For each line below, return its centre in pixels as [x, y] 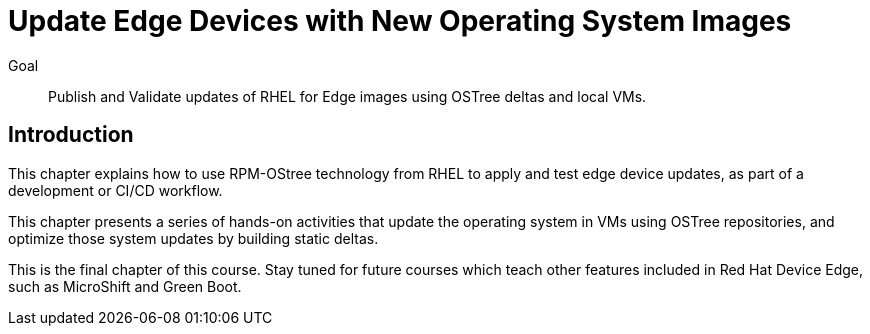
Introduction [71, 135]
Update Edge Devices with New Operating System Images [400, 21]
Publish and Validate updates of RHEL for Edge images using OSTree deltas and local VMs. [347, 96]
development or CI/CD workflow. [115, 190]
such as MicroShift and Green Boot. [125, 286]
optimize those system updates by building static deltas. [193, 238]
